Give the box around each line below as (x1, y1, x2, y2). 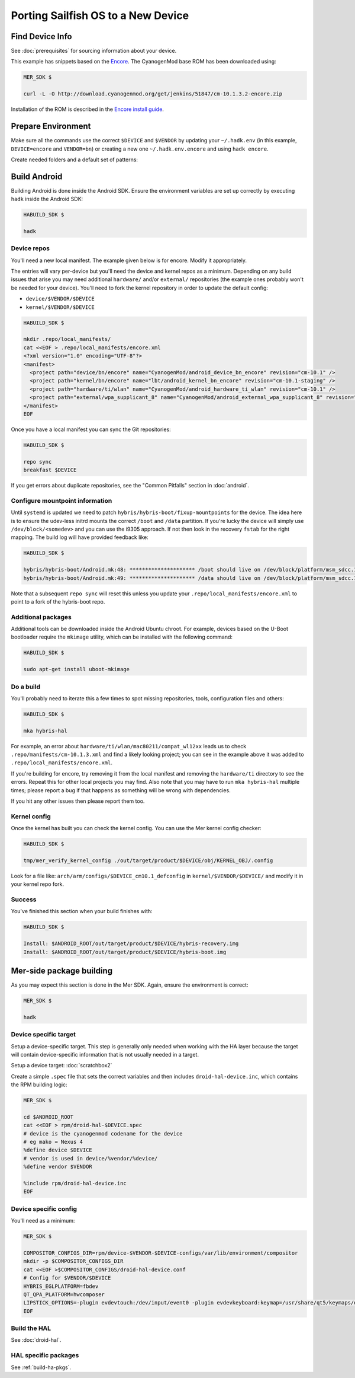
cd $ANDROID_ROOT (23, 1114, 74, 1120)
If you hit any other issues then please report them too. (11, 798, 145, 805)
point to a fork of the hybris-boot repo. (11, 598, 105, 605)
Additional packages (11, 613, 72, 621)
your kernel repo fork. (11, 881, 64, 888)
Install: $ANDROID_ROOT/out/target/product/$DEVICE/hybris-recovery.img (23, 940, 239, 947)
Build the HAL (11, 1324, 51, 1332)
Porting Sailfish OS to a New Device (11, 9, 189, 22)
